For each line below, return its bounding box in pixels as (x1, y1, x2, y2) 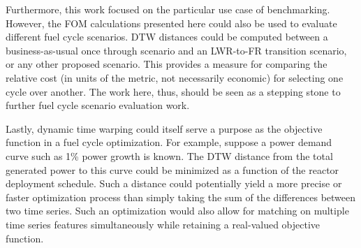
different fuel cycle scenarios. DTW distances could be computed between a (6, 29, 328, 44)
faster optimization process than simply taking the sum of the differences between (6, 189, 356, 204)
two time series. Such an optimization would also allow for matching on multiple (6, 203, 349, 218)
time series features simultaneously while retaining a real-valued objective (6, 217, 321, 231)
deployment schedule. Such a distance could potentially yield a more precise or (6, 176, 342, 191)
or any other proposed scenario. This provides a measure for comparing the (6, 57, 327, 71)
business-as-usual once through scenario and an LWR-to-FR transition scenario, (6, 43, 347, 57)
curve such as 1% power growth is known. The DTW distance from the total (6, 148, 333, 163)
